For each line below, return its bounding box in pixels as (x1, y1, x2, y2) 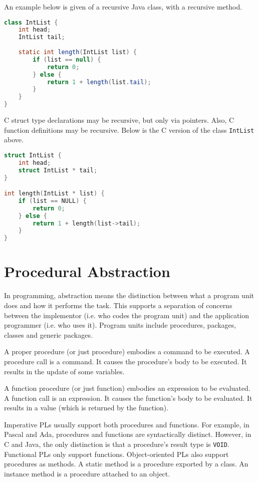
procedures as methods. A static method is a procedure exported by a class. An (4, 458, 248, 469)
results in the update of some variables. (4, 366, 125, 376)
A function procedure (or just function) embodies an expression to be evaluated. (4, 383, 250, 393)
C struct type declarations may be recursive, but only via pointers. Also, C (4, 115, 234, 125)
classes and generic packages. (4, 329, 93, 340)
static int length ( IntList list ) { (18, 49, 137, 56)
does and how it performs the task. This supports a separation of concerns (4, 300, 232, 310)
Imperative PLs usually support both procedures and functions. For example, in (4, 419, 249, 429)
